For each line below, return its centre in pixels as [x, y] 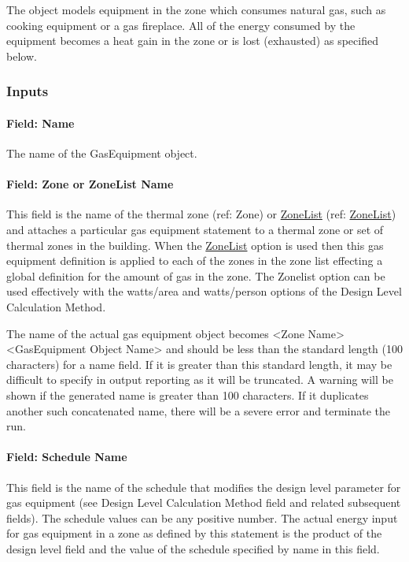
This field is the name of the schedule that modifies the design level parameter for [204, 487]
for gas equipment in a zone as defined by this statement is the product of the [194, 533]
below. [22, 56]
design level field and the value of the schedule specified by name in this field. [193, 548]
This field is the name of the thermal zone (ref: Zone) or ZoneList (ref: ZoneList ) [201, 214]
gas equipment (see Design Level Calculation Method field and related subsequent [204, 502]
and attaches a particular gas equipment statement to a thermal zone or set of [195, 229]
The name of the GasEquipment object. [102, 153]
